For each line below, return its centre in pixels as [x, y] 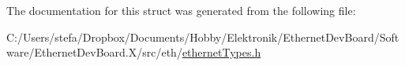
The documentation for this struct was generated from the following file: [181, 10]
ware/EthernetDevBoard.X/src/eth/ [94, 52]
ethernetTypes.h [221, 52]
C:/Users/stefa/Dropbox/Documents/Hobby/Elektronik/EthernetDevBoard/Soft [203, 37]
